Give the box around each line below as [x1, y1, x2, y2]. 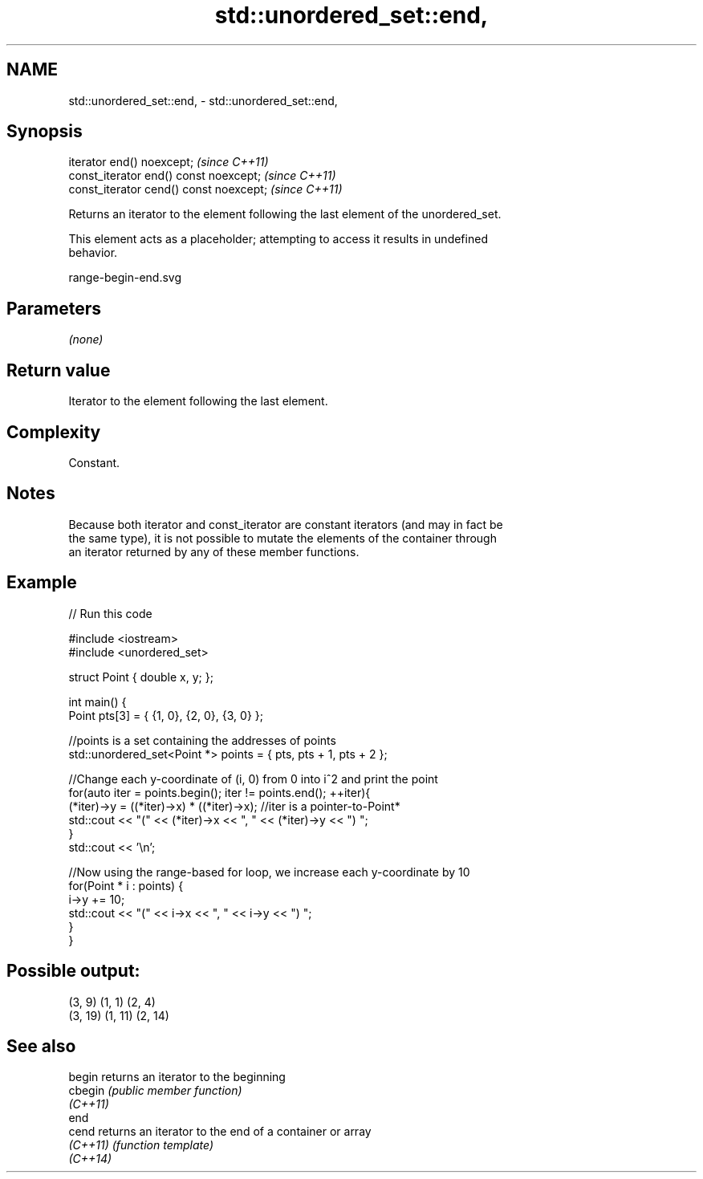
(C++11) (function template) [68, 1138, 214, 1153]
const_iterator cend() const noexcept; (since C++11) [68, 182, 343, 197]
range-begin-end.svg [68, 270, 182, 285]
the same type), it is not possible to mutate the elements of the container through [68, 531, 497, 545]
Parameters [6, 298, 101, 319]
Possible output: [6, 961, 140, 982]
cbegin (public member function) [68, 1083, 242, 1098]
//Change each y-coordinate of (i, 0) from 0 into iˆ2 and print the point [68, 771, 438, 786]
